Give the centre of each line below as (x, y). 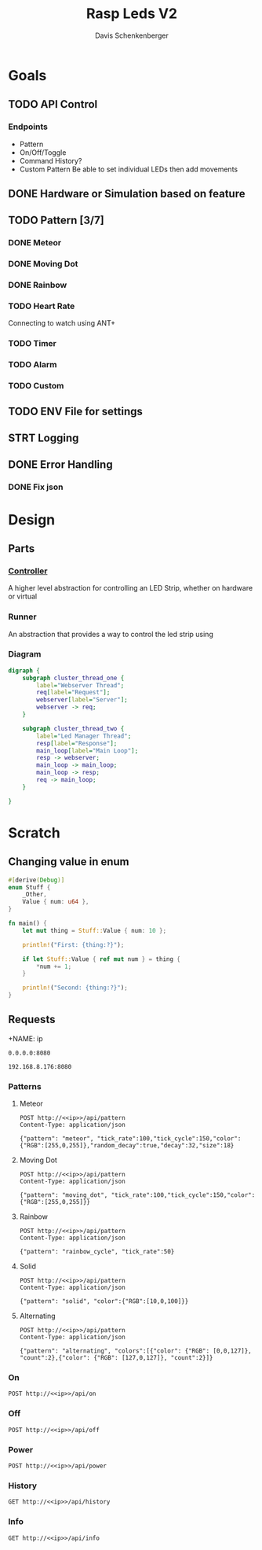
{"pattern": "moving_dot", (64, 1195)
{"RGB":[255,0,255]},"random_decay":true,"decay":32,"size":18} (127, 1146)
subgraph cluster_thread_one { (73, 678)
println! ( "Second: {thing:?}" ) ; (75, 988)
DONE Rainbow (38, 285)
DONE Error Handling (60, 465)
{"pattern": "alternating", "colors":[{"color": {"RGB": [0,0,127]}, (136, 1351)
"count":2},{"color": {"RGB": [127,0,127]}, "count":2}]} (116, 1358)
